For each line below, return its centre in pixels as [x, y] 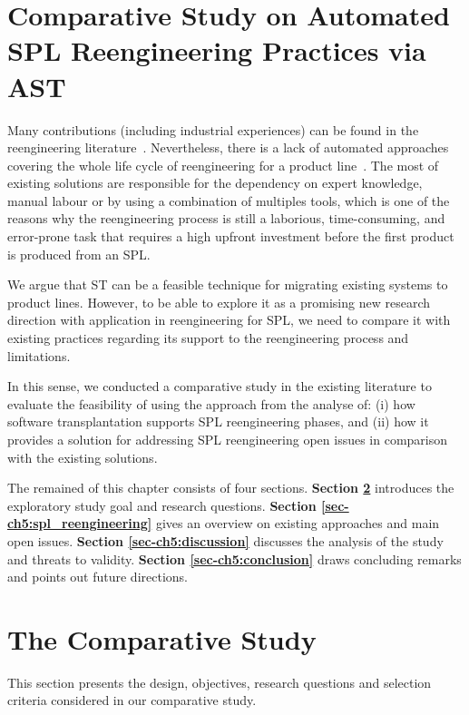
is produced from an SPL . [79, 254]
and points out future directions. [98, 577]
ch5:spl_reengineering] [80, 523]
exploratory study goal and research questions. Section [162, 505]
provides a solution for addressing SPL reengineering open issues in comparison [228, 439]
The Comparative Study [162, 638]
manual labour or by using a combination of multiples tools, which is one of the [229, 200]
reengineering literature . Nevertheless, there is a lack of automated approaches [228, 147]
